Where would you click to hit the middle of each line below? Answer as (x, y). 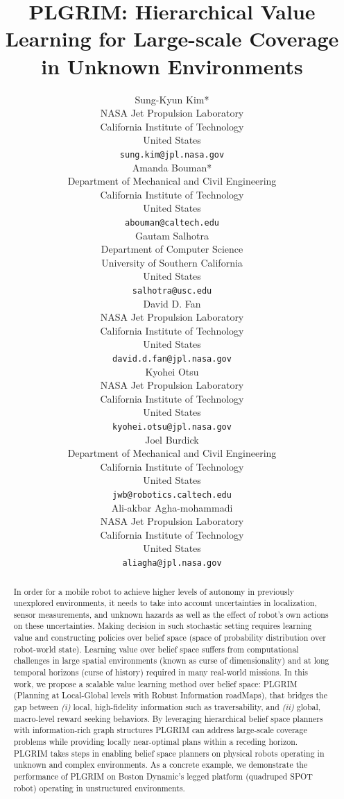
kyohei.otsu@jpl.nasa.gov (172, 427)
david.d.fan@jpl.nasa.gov (172, 359)
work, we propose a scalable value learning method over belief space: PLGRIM (155, 683)
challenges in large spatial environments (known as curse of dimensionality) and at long (171, 661)
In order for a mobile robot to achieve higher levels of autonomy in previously (154, 591)
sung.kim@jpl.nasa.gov (172, 154)
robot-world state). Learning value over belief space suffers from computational (156, 649)
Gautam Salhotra (172, 235)
